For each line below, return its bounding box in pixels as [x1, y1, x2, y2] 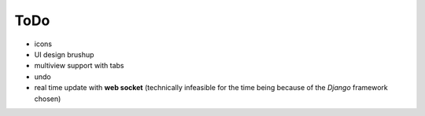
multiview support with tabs [34, 61, 124, 71]
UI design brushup [34, 49, 94, 59]
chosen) [34, 94, 61, 103]
